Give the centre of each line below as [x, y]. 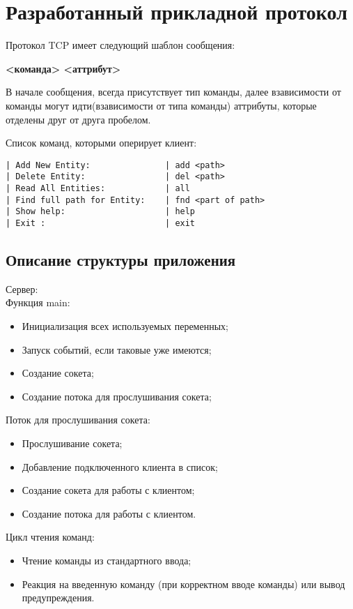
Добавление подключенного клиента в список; [120, 466]
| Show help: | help [101, 212]
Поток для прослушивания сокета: [78, 420]
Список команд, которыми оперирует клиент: [101, 143]
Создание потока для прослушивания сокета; [117, 396]
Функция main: [38, 302]
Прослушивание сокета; [72, 443]
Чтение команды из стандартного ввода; [107, 560]
